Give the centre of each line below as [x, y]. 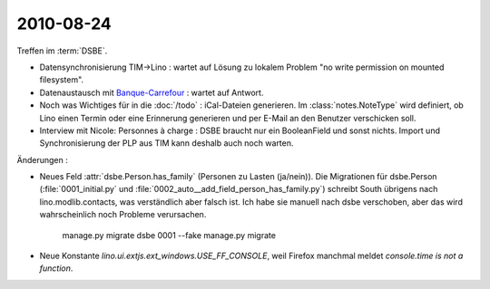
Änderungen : [42, 159]
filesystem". [62, 80]
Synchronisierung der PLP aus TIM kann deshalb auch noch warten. [167, 143]
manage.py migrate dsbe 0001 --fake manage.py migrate [169, 235]
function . [56, 268]
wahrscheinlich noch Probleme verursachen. [123, 215]
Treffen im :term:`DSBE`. [62, 51]
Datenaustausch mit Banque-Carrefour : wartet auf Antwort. [152, 92]
